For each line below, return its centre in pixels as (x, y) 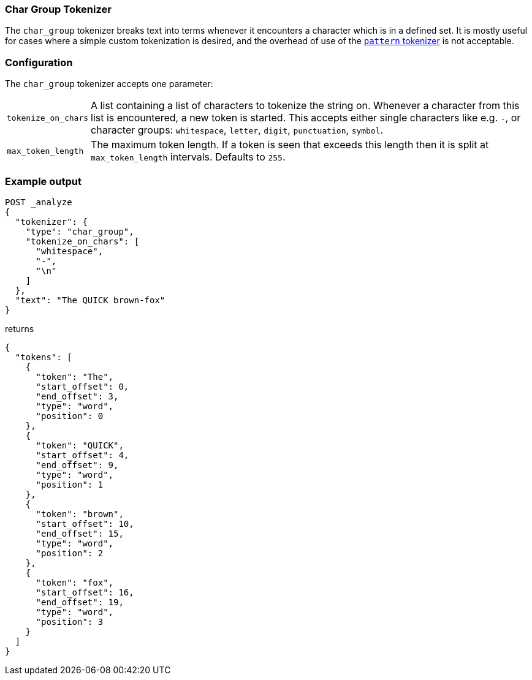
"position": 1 (70, 484)
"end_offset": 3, (77, 396)
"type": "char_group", (80, 231)
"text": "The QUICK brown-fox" (90, 300)
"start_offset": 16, (85, 592)
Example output (43, 181)
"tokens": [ (44, 357)
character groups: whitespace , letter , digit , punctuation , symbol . (237, 130)
